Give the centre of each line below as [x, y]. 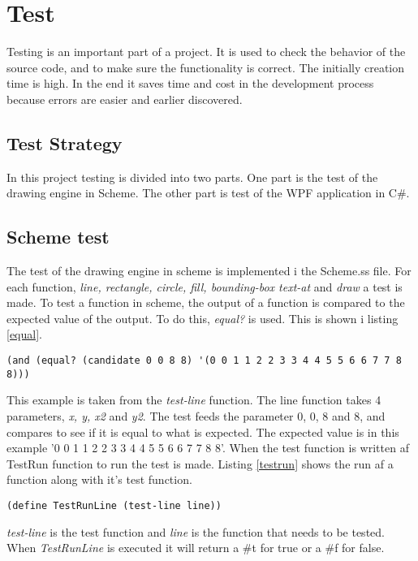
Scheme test [58, 237]
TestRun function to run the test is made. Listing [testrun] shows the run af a [200, 463]
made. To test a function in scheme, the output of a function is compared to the [206, 302]
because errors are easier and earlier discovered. [125, 99]
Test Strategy [65, 142]
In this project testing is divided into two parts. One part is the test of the [192, 177]
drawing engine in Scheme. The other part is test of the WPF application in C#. [208, 193]
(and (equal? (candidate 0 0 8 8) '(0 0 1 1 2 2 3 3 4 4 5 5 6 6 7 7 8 [204, 361]
